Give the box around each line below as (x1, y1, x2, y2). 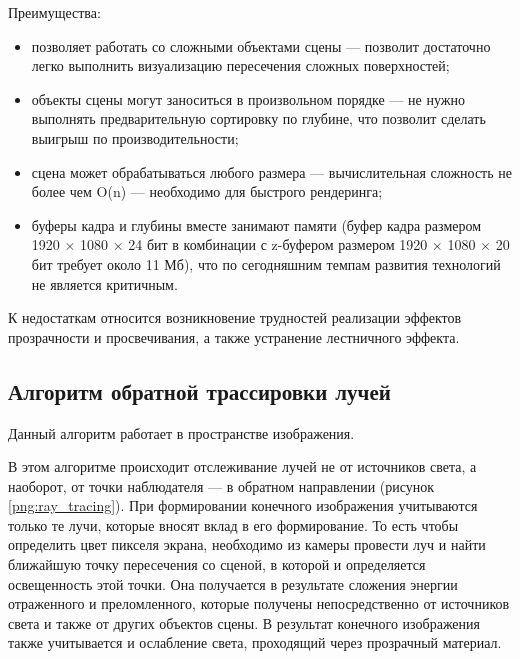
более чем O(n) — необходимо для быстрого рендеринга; (31, 181, 383, 202)
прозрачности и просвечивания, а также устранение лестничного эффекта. (8, 326, 460, 347)
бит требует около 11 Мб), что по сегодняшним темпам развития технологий (31, 253, 501, 274)
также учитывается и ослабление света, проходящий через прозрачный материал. (8, 632, 502, 653)
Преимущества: (8, 2, 101, 22)
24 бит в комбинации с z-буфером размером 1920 (128, 234, 428, 255)
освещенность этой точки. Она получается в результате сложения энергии (8, 573, 458, 594)
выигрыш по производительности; (31, 127, 239, 148)
